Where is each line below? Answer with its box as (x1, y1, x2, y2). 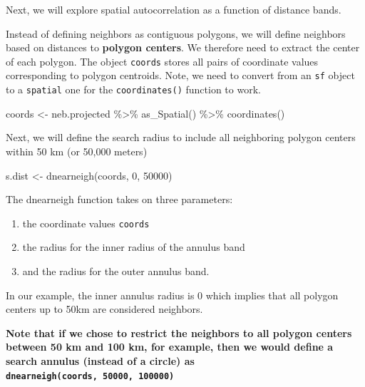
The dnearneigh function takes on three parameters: (6, 192, 233, 207)
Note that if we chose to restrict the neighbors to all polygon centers (6, 325, 352, 340)
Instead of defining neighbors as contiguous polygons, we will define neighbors (6, 26, 346, 41)
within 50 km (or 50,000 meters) (6, 143, 148, 158)
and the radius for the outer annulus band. (22, 263, 210, 278)
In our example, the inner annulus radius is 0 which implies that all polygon (6, 287, 339, 302)
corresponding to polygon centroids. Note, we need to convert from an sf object (6, 68, 355, 83)
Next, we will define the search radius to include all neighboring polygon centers (6, 130, 356, 145)
